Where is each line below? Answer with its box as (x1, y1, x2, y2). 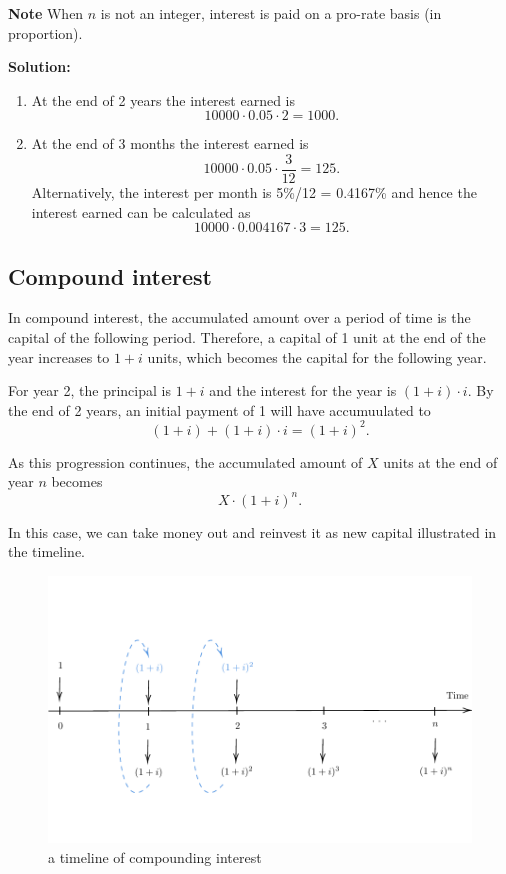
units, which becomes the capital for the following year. (147, 346, 487, 367)
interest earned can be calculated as (31, 201, 251, 222)
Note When (8, 3, 84, 23)
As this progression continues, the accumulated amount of (8, 451, 363, 472)
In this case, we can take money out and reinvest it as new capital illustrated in (8, 521, 497, 542)
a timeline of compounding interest (48, 846, 262, 867)
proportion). (8, 22, 83, 43)
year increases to (8, 346, 110, 367)
